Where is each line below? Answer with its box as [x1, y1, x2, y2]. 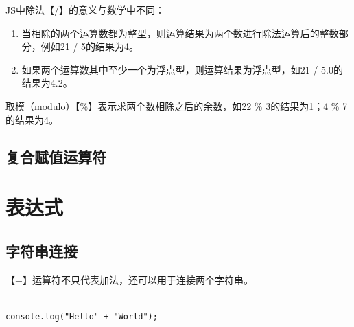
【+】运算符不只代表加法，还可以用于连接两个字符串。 [5, 272, 253, 286]
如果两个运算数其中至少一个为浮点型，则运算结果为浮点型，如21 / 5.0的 [21, 62, 344, 76]
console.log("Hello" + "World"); [5, 311, 158, 322]
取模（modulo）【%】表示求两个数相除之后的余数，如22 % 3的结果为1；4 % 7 [5, 98, 348, 113]
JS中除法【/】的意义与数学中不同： [5, 3, 165, 16]
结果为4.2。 [21, 76, 73, 90]
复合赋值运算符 [5, 146, 106, 167]
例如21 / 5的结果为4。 [40, 39, 139, 54]
